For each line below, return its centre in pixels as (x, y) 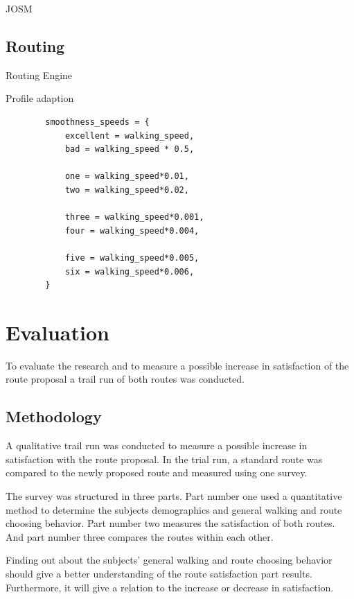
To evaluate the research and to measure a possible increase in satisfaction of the (177, 365)
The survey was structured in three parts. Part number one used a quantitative (174, 496)
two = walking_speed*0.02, (127, 190)
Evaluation (57, 332)
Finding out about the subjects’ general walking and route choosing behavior (169, 560)
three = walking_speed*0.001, (134, 217)
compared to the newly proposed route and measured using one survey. (157, 472)
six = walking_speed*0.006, (130, 271)
